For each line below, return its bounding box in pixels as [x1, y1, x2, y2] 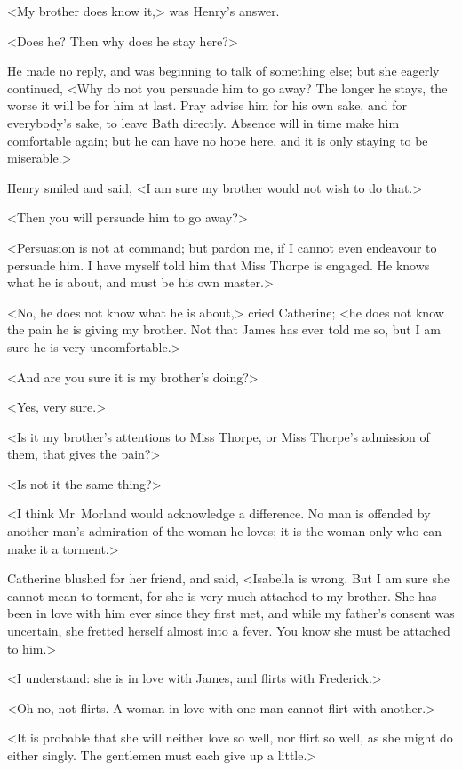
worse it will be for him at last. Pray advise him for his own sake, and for [7, 96, 407, 115]
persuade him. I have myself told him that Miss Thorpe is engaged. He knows [7, 255, 430, 274]
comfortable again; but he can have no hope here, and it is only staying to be [7, 131, 428, 149]
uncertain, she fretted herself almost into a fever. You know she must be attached [7, 622, 450, 640]
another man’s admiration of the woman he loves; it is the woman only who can [7, 522, 442, 541]
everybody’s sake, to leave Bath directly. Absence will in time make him [7, 113, 400, 132]
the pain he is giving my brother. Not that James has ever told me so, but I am [7, 320, 441, 339]
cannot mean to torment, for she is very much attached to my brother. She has [7, 586, 437, 605]
